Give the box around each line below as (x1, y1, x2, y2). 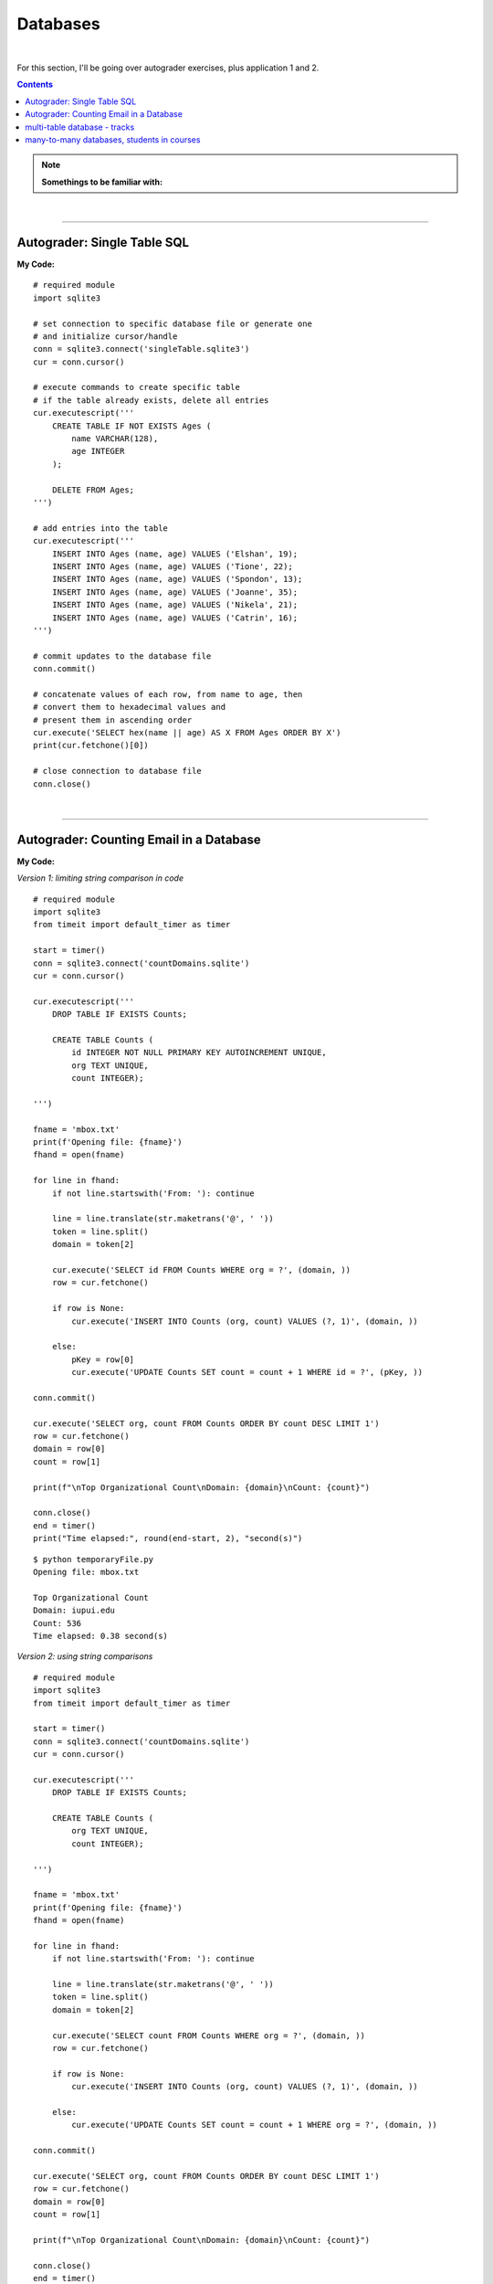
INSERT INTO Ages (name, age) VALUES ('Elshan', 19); (51, 548, 299, 559)
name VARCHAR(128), (71, 434, 159, 444)
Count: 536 (33, 1618, 82, 1628)
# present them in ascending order (33, 714, 193, 725)
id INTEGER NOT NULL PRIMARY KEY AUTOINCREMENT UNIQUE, (71, 1047, 328, 1058)
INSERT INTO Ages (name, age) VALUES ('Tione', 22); (51, 561, 294, 571)
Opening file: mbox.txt (33, 1567, 140, 1577)
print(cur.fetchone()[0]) (33, 740, 150, 751)
